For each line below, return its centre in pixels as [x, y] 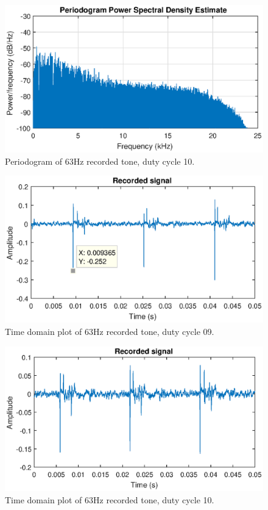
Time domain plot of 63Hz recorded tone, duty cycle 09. [110, 331]
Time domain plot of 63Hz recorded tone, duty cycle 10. [110, 499]
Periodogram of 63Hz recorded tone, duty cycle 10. [100, 161]
